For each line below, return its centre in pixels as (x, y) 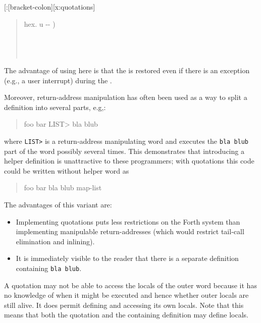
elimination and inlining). (55, 241)
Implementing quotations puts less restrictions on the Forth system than (128, 221)
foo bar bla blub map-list (63, 187)
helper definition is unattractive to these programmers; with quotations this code (129, 161)
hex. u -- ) (40, 23)
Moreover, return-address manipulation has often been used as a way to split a (126, 97)
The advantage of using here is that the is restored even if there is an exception (127, 70)
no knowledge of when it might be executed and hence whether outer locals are (126, 295)
